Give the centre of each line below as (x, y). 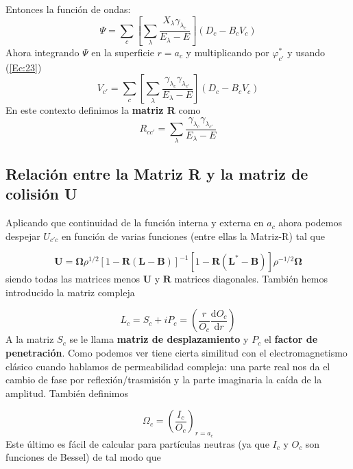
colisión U (41, 194)
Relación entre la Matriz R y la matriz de (157, 173)
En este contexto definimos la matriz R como (103, 110)
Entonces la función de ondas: (68, 9)
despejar (23, 236)
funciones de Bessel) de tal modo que (83, 457)
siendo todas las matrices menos (73, 279)
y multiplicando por (228, 52)
